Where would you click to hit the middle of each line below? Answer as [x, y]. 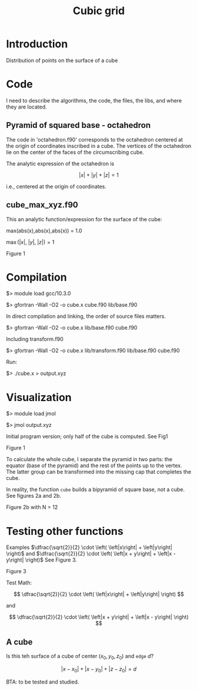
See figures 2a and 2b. [34, 496]
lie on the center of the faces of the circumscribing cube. [75, 152]
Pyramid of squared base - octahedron [79, 125]
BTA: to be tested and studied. [43, 682]
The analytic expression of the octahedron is [60, 163]
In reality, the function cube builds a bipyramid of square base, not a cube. [96, 489]
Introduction [37, 44]
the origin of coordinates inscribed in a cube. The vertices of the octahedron [99, 146]
